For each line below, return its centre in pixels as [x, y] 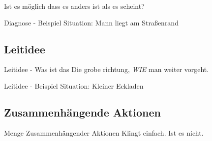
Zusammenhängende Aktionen [82, 112]
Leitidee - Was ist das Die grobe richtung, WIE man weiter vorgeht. [106, 69]
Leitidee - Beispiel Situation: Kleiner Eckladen [74, 85]
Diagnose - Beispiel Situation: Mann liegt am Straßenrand [91, 22]
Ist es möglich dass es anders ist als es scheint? [74, 6]
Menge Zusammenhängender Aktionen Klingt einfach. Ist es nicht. [104, 132]
